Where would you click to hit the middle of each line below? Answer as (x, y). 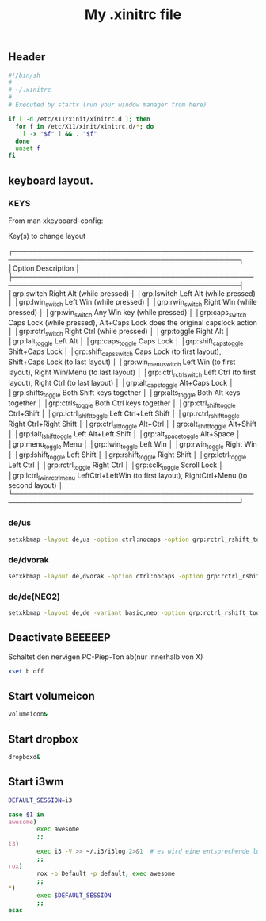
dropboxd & (25, 758)
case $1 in (26, 815)
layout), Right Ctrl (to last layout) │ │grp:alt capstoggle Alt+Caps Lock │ (121, 384)
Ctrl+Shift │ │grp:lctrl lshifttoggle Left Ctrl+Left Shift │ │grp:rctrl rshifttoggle (124, 414)
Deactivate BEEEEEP (59, 637)
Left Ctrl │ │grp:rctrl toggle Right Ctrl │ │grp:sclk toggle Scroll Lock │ (116, 466)
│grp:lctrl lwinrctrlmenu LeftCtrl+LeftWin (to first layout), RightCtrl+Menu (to (128, 476)
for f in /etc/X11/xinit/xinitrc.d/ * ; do (85, 126)
